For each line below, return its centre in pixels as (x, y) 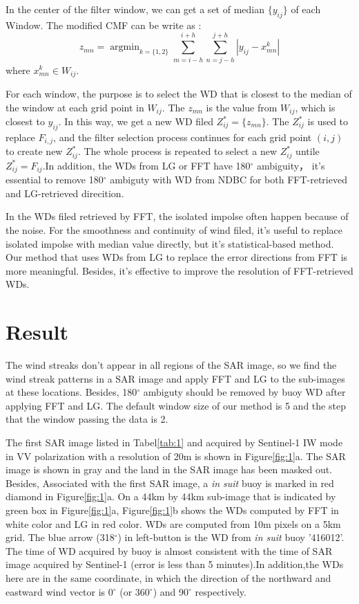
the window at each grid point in (75, 107)
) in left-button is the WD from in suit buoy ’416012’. (231, 537)
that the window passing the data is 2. (87, 419)
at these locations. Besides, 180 (71, 392)
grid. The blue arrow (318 (60, 537)
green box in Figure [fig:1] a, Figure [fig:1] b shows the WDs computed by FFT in (172, 510)
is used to (328, 121)
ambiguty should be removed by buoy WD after (244, 392)
